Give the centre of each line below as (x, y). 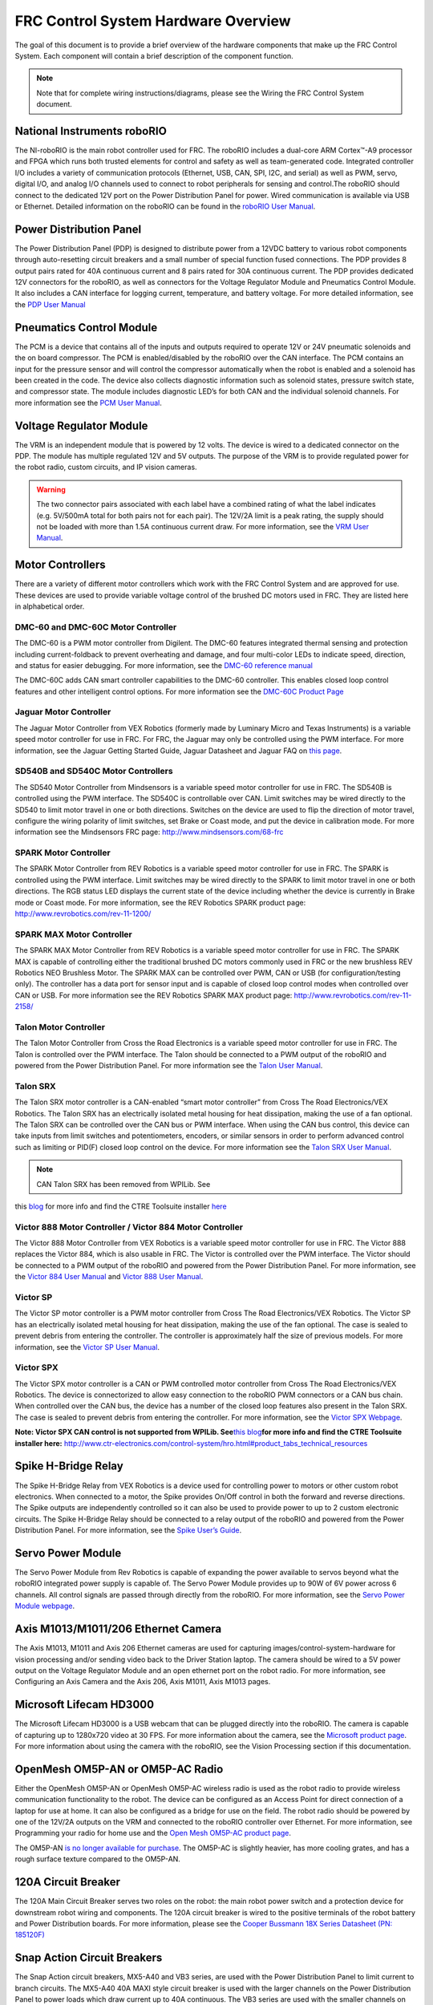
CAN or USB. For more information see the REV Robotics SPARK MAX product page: (154, 995)
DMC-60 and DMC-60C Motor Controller (96, 627)
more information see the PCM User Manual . (88, 403)
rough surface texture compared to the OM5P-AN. (97, 1859)
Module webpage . (45, 1606)
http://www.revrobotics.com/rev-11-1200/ (83, 913)
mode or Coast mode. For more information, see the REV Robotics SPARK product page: (160, 902)
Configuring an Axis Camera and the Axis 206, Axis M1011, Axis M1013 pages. (143, 1682)
